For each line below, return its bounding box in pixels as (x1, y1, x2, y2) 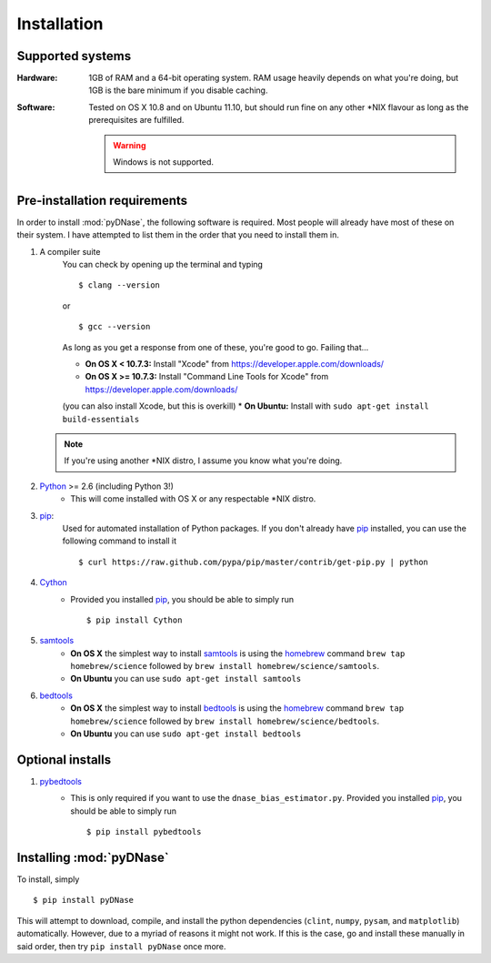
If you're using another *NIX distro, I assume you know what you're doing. (64, 455, 343, 466)
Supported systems (16, 48, 132, 64)
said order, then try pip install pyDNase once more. (16, 940, 226, 951)
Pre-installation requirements (16, 192, 188, 208)
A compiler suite (39, 246, 101, 257)
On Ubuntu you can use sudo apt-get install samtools (70, 674, 302, 684)
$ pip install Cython (86, 614, 183, 625)
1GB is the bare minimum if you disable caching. (88, 85, 268, 96)
